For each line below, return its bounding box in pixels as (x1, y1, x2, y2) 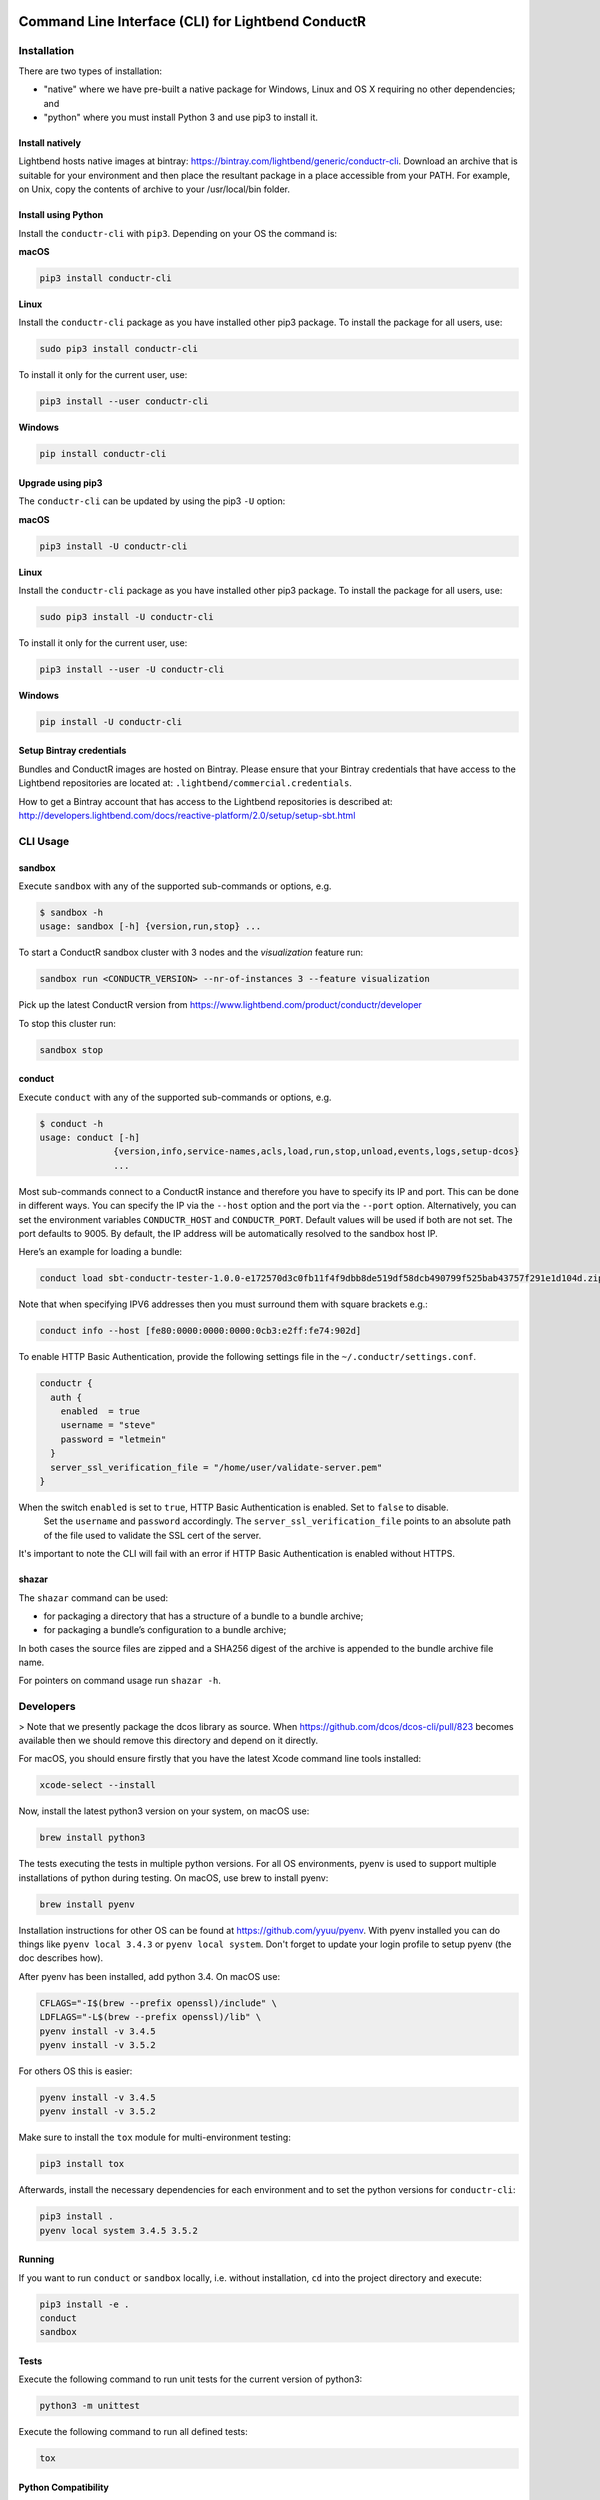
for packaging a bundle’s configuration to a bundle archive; (43, 1624, 287, 1636)
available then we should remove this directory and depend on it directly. (18, 1735, 319, 1747)
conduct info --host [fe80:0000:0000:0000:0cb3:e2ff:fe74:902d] (39, 1325, 362, 1337)
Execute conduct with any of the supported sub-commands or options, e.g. (18, 1091, 332, 1103)
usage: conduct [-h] (39, 1132, 140, 1143)
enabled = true (60, 1406, 140, 1417)
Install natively (18, 136, 82, 149)
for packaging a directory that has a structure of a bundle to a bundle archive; (43, 1610, 364, 1622)
